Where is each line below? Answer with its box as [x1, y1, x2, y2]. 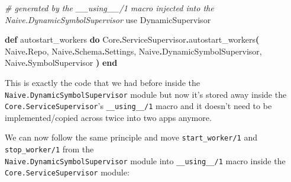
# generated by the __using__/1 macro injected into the [5, 2, 214, 14]
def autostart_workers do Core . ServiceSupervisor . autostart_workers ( [5, 33, 260, 46]
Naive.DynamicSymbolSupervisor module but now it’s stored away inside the [5, 88, 287, 100]
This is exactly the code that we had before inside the [5, 76, 201, 88]
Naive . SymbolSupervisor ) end [5, 56, 118, 69]
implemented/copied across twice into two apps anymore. [5, 111, 212, 123]
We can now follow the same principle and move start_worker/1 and [5, 131, 257, 143]
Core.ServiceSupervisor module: [5, 166, 130, 178]
